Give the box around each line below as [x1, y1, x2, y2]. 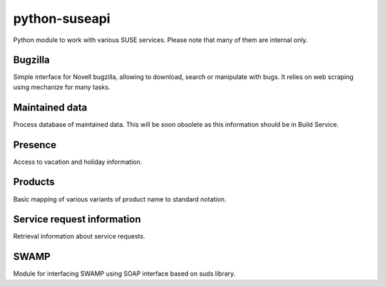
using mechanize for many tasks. [13, 83, 111, 91]
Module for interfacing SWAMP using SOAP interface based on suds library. [13, 269, 236, 278]
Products [13, 176, 55, 188]
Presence [13, 139, 57, 151]
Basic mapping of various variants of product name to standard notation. [13, 194, 227, 203]
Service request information [13, 214, 142, 226]
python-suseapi [13, 11, 111, 26]
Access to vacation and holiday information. [13, 157, 143, 166]
